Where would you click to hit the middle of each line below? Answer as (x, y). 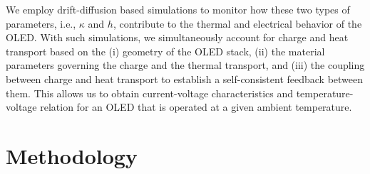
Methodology (72, 155)
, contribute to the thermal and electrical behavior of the (237, 23)
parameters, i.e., (41, 23)
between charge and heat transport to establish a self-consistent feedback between (185, 78)
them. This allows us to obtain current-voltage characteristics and (150, 93)
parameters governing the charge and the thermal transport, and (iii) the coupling (185, 65)
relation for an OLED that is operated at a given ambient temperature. (196, 107)
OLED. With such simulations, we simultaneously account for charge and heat (177, 37)
